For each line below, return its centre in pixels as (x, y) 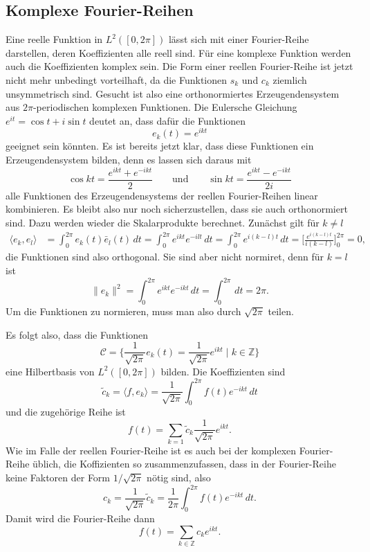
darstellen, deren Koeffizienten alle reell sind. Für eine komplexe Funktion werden (178, 52)
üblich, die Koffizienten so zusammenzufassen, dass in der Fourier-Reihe (184, 464)
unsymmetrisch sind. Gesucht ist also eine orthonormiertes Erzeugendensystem (173, 93)
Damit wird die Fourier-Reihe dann (80, 518)
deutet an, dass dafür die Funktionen (168, 120)
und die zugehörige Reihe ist (66, 412)
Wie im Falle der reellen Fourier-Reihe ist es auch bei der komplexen (151, 450)
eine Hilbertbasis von (50, 371)
